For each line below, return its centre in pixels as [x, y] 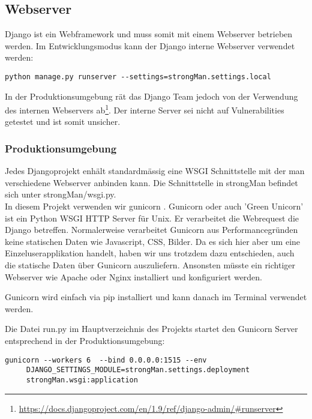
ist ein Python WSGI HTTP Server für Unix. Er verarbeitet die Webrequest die [152, 218]
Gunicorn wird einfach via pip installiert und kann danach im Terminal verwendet [156, 297]
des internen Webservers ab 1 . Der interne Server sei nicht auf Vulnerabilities [145, 109]
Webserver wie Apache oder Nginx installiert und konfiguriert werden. [134, 276]
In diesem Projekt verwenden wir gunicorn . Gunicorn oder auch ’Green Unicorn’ [154, 206]
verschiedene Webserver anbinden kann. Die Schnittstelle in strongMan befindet [151, 182]
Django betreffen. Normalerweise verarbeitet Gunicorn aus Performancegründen [151, 230]
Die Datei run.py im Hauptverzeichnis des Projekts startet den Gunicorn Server [151, 329]
